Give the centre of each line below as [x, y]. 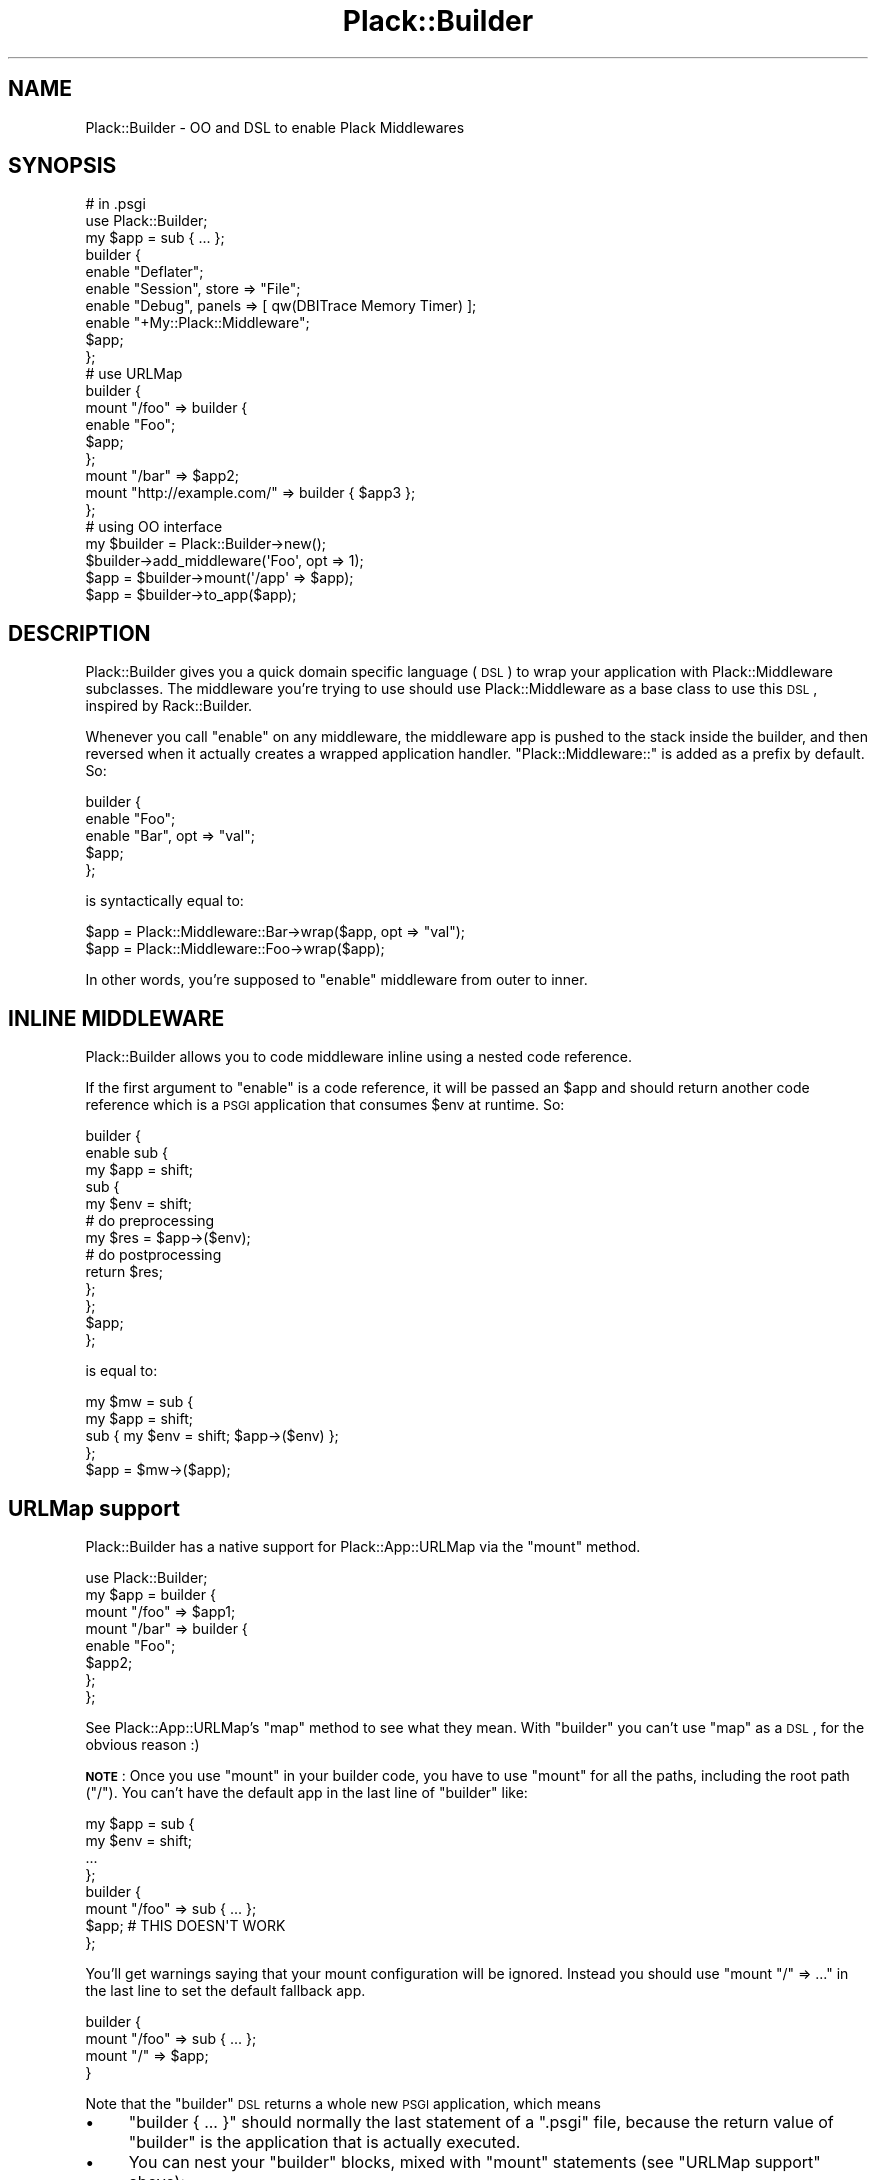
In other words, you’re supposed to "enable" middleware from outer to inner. [336, 980]
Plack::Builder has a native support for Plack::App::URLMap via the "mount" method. [363, 1546]
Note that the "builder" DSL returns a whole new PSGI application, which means [343, 2103]
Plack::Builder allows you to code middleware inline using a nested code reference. [358, 1057]
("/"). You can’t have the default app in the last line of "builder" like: [306, 1792]
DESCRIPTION [79, 633]
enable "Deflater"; [144, 272]
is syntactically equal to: [164, 901]
